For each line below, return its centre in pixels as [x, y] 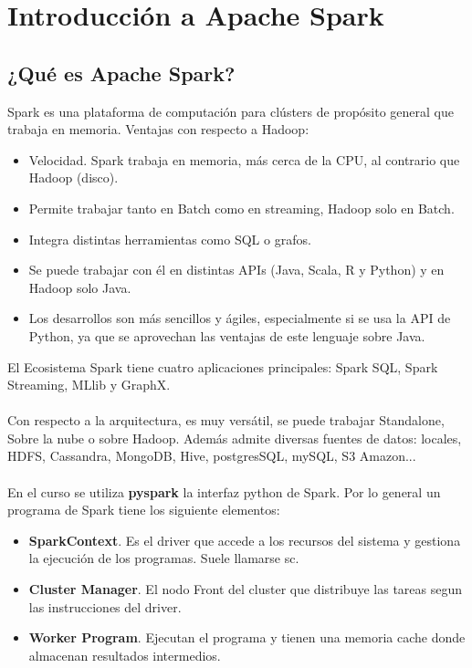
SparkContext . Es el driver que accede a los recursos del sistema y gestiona [245, 540]
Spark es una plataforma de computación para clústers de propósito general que [231, 111]
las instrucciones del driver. [105, 606]
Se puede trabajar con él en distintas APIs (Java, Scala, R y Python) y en [236, 270]
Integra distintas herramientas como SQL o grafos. [170, 239]
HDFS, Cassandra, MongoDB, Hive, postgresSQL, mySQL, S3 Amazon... [212, 456]
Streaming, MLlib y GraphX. [89, 385]
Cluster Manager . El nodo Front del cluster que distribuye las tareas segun [246, 589]
